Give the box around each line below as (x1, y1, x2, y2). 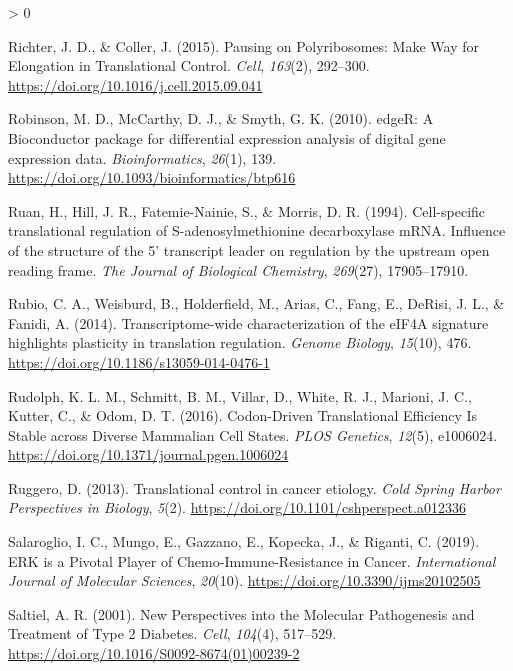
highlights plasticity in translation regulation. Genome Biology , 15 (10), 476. (8, 332, 472, 353)
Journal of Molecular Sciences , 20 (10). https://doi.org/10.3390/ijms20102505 (8, 570, 481, 591)
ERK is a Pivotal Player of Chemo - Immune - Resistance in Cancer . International (8, 550, 496, 571)
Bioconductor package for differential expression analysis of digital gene (8, 127, 446, 148)
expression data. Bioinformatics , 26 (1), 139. (8, 147, 277, 168)
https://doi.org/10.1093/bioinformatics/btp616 (8, 167, 296, 188)
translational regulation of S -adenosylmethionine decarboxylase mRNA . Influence (8, 220, 506, 241)
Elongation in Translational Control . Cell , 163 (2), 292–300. (8, 55, 370, 76)
